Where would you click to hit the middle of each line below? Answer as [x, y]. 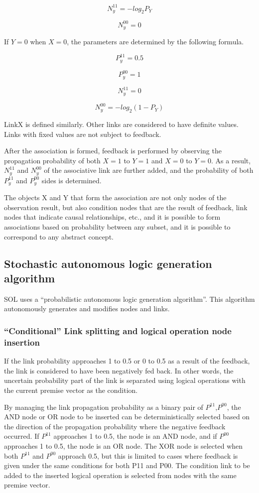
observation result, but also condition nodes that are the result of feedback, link [126, 207]
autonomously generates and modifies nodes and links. [87, 308]
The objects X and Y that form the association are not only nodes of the [115, 197]
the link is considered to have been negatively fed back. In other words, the [119, 370]
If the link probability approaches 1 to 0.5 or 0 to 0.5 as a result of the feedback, [127, 361]
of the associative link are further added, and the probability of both [149, 170]
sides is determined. [71, 180]
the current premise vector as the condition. [71, 390]
